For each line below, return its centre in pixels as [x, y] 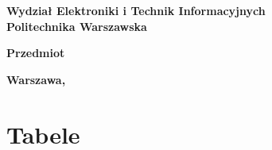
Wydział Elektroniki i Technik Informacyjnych [136, 10]
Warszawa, [36, 79]
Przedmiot [36, 53]
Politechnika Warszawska [77, 26]
